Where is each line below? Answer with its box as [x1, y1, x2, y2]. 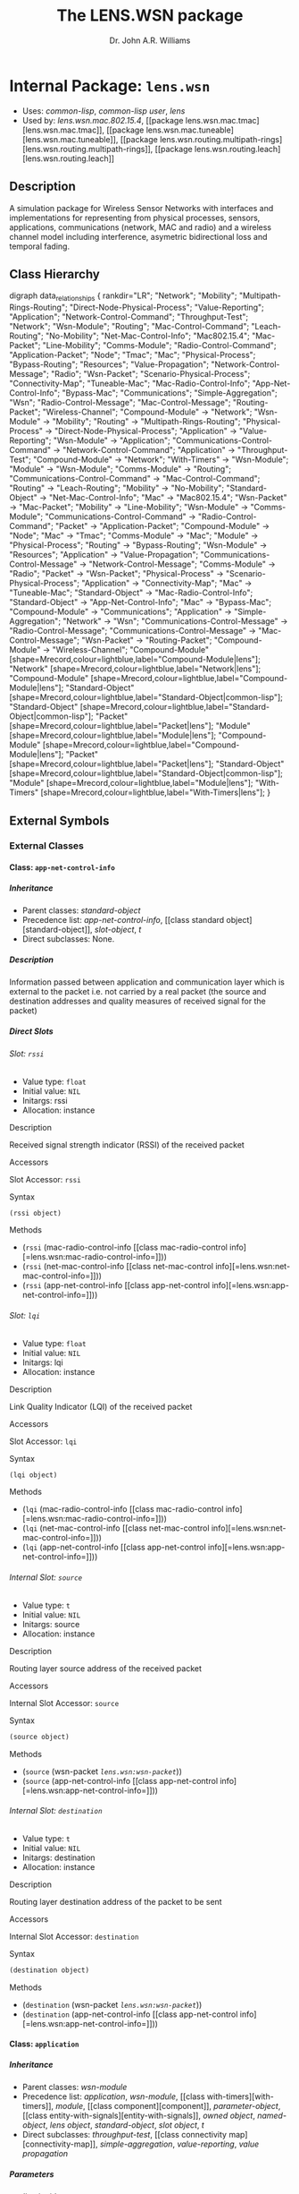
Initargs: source [21, 1618, 80, 1629]
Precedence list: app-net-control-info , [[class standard [21, 914, 225, 925]
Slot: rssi [9, 1048, 45, 1059]
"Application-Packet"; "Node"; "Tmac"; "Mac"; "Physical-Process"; [9, 350, 256, 361]
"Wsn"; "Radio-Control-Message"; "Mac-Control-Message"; [9, 397, 231, 408]
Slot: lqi [9, 1310, 40, 1320]
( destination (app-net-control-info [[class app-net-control [21, 2009, 238, 2019]
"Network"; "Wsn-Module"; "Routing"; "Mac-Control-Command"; [9, 321, 250, 332]
